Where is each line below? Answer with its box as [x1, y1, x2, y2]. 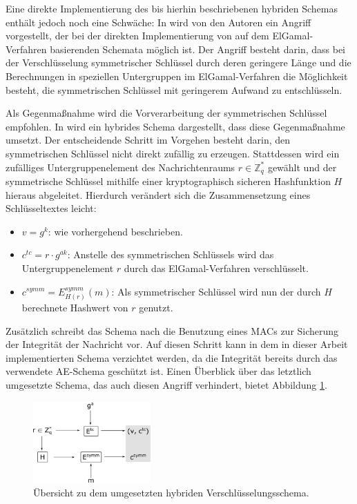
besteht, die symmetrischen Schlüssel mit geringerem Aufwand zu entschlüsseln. [6, 82, 342, 97]
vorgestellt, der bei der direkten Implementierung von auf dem [6, 28, 269, 43]
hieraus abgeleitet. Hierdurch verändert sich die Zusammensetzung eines [6, 187, 311, 202]
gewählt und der [267, 159, 337, 174]
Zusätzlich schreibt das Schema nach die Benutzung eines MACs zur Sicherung [6, 323, 339, 338]
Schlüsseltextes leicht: [6, 201, 97, 215]
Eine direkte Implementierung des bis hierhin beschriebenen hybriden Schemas [6, 1, 338, 15]
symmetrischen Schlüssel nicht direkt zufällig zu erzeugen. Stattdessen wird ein [6, 146, 340, 160]
